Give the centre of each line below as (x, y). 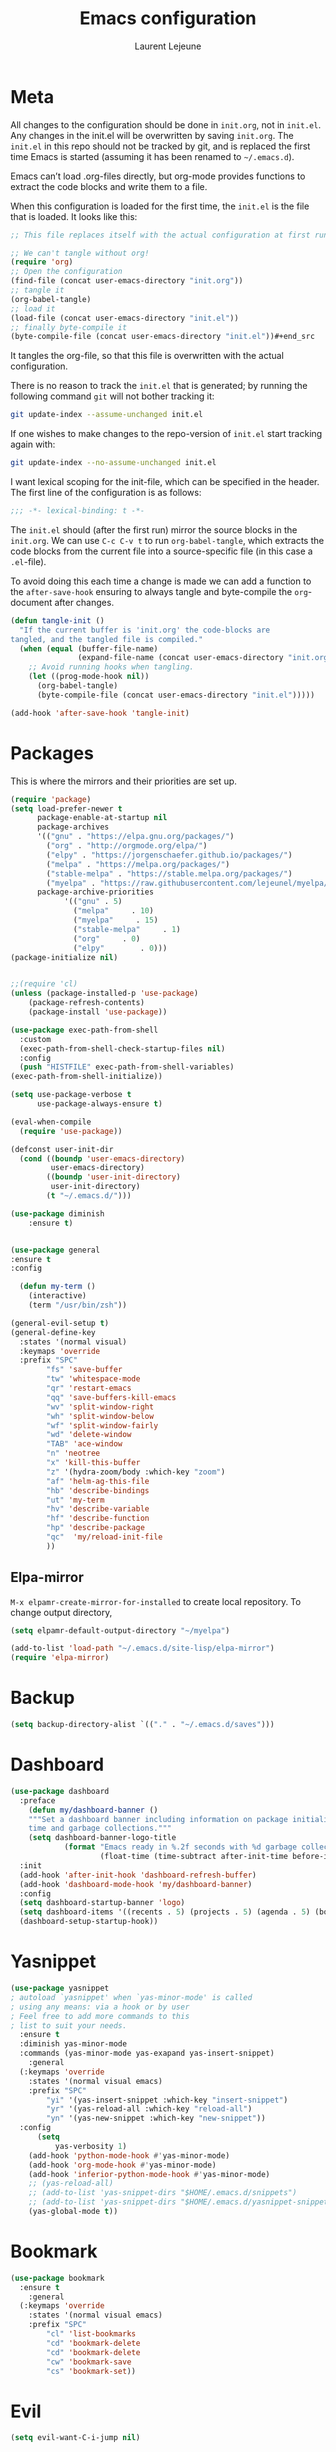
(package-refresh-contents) (86, 1003)
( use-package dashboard (60, 1791)
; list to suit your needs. (69, 2025)
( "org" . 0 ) (107, 938)
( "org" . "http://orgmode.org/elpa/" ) (127, 846)
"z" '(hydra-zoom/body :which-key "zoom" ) (136, 1472)
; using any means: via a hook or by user (100, 2007)
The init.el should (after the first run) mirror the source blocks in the (154, 529)
